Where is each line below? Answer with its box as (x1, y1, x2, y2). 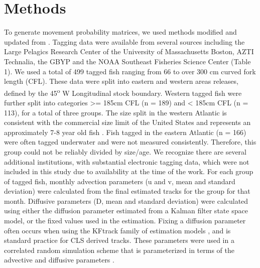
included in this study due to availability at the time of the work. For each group (4, 166, 253, 177)
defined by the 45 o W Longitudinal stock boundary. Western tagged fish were (4, 86, 242, 98)
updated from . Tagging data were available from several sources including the (4, 36, 245, 47)
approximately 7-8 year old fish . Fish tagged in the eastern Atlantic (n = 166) (4, 126, 246, 137)
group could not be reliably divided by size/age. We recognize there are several (4, 146, 246, 157)
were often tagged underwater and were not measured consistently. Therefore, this (4, 137, 256, 147)
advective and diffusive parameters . (4, 254, 114, 265)
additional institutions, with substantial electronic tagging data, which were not (4, 156, 249, 167)
